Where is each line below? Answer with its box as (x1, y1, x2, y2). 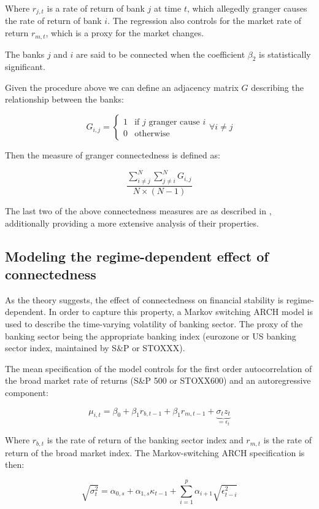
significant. (5, 60, 45, 73)
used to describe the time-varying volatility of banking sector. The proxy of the (5, 317, 303, 330)
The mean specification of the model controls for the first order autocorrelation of (5, 362, 312, 375)
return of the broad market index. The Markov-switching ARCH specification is (5, 446, 305, 459)
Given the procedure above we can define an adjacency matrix (5, 80, 239, 93)
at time (153, 2, 182, 14)
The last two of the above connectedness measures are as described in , (5, 204, 272, 217)
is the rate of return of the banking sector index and (47, 433, 244, 446)
